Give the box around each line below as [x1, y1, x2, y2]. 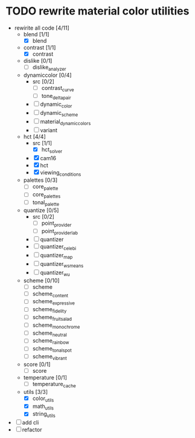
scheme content [32, 290, 69, 298]
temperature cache [32, 380, 76, 389]
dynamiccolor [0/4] [23, 71, 72, 79]
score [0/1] [23, 361, 51, 368]
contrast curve [41, 84, 74, 93]
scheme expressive [32, 298, 75, 306]
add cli [22, 419, 39, 427]
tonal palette [32, 199, 60, 207]
